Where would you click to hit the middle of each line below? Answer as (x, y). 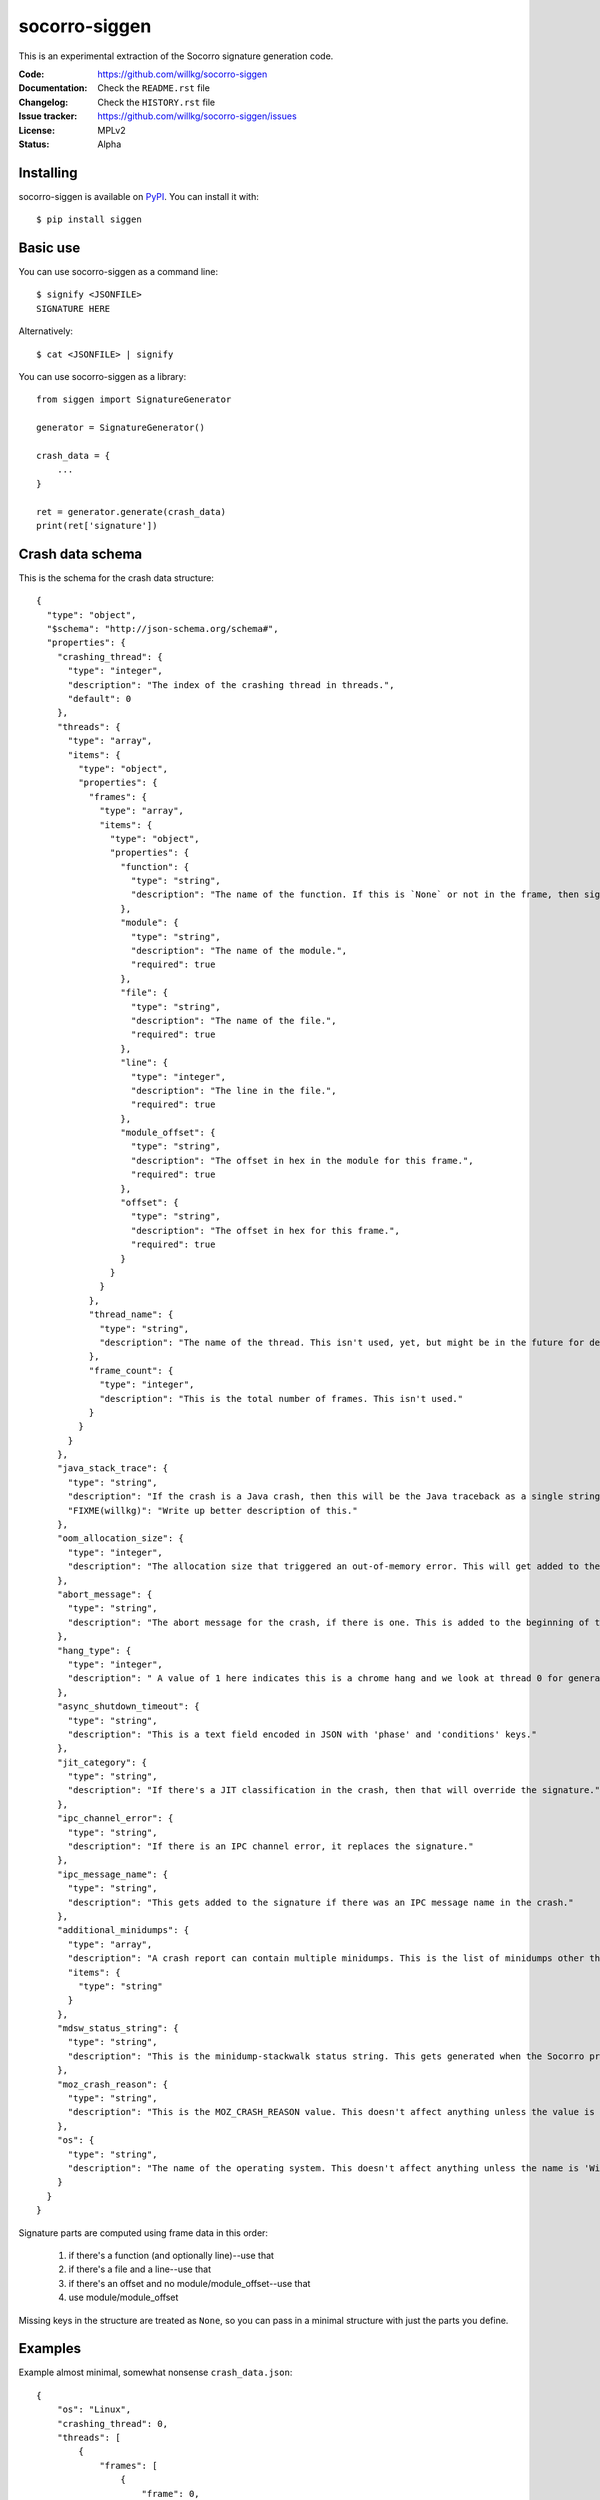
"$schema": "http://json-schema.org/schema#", (162, 629)
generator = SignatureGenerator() (120, 428)
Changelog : (43, 102)
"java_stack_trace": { (112, 1468)
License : (36, 130)
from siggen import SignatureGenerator (134, 399)
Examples (50, 2348)
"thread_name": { (131, 1314)
